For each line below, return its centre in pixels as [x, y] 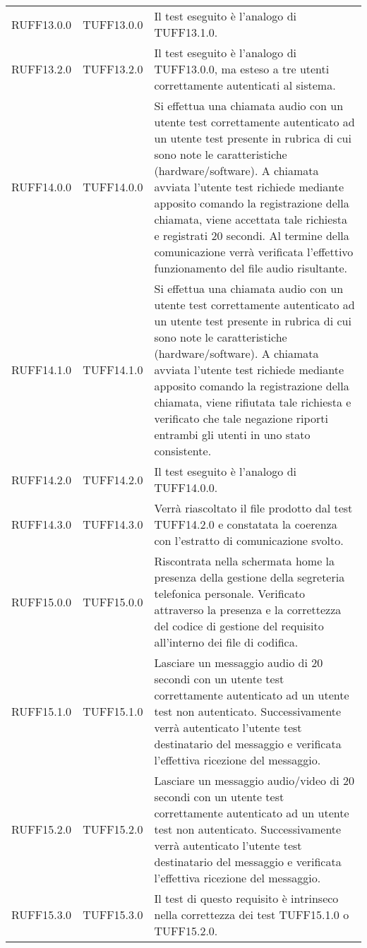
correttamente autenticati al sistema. [245, 85]
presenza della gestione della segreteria [249, 577]
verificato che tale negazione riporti [241, 418]
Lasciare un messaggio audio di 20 [239, 662]
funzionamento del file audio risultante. [251, 268]
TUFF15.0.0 [113, 601]
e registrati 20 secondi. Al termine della [252, 235]
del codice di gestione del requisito [239, 626]
